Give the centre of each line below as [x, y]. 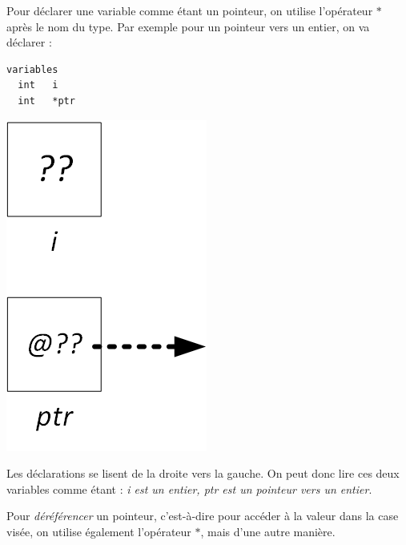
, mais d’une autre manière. [268, 531]
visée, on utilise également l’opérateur [99, 531]
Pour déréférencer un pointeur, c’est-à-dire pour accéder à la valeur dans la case [203, 516]
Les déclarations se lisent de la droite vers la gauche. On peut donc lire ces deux [203, 473]
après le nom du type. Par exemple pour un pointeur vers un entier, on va [188, 26]
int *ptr [46, 101]
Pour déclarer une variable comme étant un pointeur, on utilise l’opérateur [190, 10]
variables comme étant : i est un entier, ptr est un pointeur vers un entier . [189, 488]
